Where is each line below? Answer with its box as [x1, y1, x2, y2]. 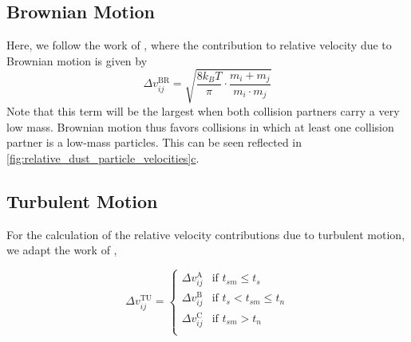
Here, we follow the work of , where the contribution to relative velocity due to [6, 37, 392, 53]
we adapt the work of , [6, 242, 117, 258]
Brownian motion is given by [6, 52, 148, 69]
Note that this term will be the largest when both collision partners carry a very [6, 102, 400, 119]
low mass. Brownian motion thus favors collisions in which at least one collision [6, 118, 394, 135]
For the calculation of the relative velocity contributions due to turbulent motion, [6, 226, 405, 242]
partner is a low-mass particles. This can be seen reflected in [6, 134, 302, 151]
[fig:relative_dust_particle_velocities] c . [6, 149, 200, 166]
